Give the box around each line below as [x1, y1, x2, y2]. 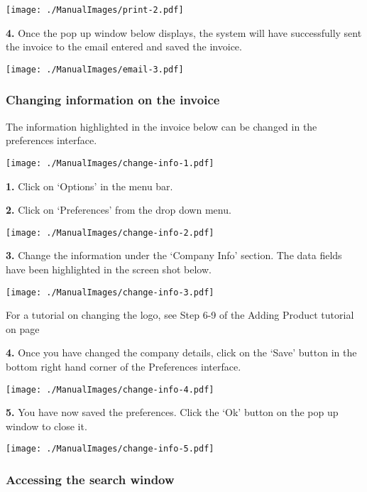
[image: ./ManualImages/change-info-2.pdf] [6, 227, 214, 238]
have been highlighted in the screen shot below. [6, 262, 212, 276]
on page [6, 321, 40, 336]
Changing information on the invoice [6, 91, 220, 109]
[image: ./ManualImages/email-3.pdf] [6, 64, 184, 75]
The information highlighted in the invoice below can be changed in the [6, 119, 317, 133]
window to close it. [6, 418, 87, 433]
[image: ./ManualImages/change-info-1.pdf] [6, 158, 214, 168]
